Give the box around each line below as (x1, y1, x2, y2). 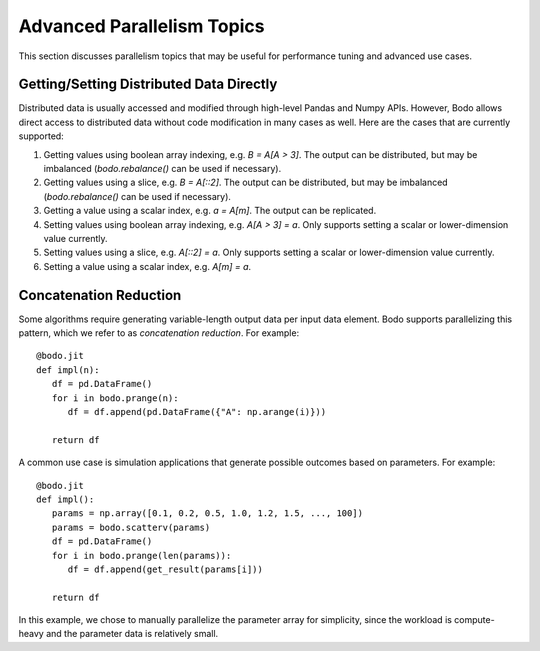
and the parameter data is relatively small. (45, 628, 219, 640)
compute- (453, 614, 495, 626)
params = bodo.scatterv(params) (51, 521, 211, 533)
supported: (18, 130, 64, 142)
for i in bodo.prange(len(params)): (51, 550, 232, 561)
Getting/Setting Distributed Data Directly (18, 76, 278, 93)
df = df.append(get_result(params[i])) (67, 563, 264, 575)
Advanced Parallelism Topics (18, 15, 265, 37)
